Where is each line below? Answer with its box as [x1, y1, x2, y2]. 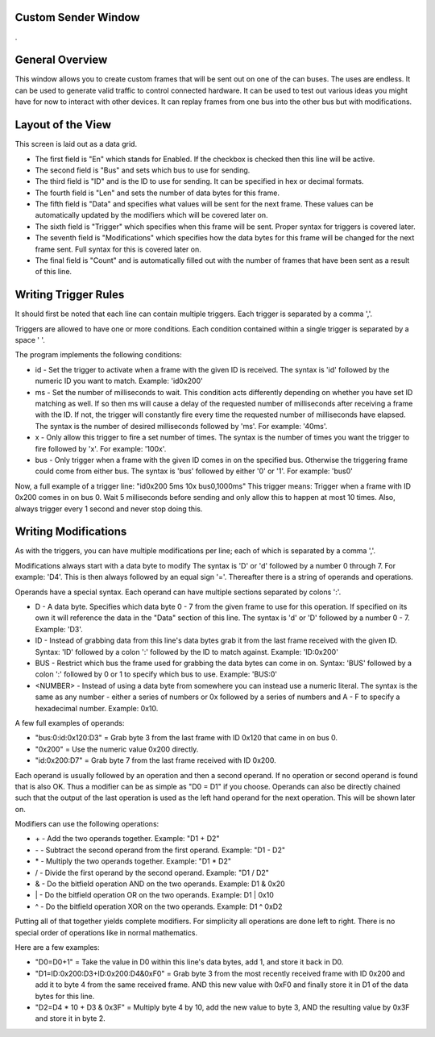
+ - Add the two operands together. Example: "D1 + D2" [35, 834, 220, 843]
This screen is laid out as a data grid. [14, 140, 137, 149]
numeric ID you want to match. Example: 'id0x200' [35, 376, 203, 386]
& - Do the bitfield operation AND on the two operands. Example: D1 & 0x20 [35, 879, 285, 889]
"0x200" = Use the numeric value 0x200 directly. [35, 744, 199, 754]
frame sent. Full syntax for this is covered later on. [35, 244, 201, 254]
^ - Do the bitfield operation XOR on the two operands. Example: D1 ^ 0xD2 [35, 902, 283, 911]
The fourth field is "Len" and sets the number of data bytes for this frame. [35, 188, 280, 198]
